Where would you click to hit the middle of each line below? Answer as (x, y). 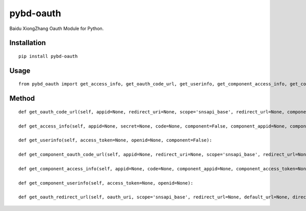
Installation (28, 43)
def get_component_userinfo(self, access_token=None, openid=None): (106, 183)
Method (22, 98)
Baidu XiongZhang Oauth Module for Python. (57, 28)
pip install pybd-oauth (48, 56)
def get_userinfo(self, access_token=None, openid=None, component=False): (115, 140)
